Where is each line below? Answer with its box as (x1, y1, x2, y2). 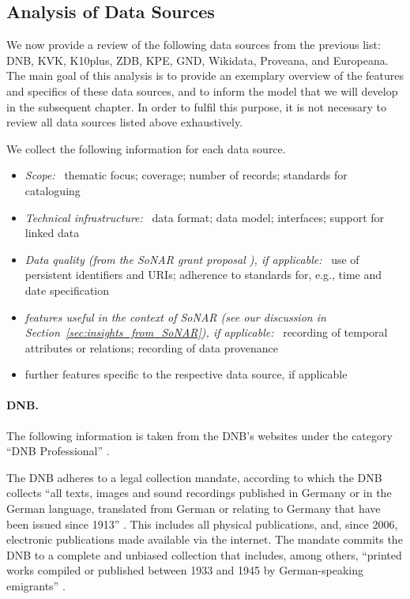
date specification (24, 281, 110, 298)
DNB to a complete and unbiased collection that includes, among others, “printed (6, 546, 402, 563)
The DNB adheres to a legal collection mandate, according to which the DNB (6, 469, 382, 485)
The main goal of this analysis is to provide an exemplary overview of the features (6, 67, 404, 84)
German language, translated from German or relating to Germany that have (6, 500, 381, 517)
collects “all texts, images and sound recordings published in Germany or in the (6, 484, 392, 501)
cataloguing (24, 182, 81, 198)
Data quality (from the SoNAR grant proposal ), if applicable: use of (24, 251, 359, 267)
